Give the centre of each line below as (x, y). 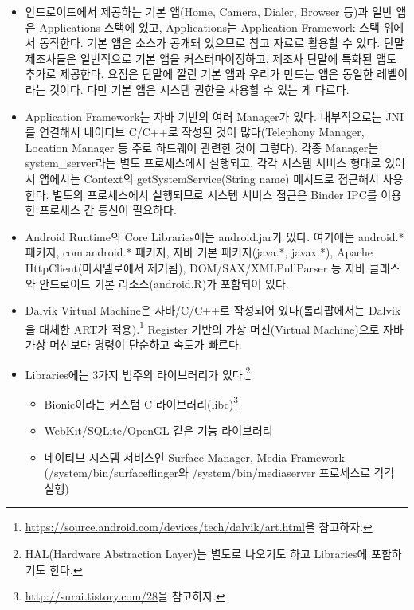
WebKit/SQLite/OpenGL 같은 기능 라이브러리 (158, 430)
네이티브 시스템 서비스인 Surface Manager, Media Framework (194, 457)
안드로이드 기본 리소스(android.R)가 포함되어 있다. (164, 283)
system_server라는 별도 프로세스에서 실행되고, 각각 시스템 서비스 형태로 (203, 163)
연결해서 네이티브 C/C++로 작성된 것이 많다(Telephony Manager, (202, 132)
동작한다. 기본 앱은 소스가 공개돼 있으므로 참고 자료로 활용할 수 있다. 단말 (222, 43)
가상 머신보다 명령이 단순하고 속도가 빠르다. (133, 344)
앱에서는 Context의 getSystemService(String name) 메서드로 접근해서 (209, 178)
